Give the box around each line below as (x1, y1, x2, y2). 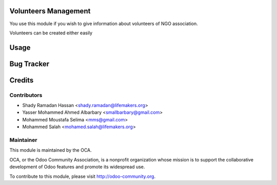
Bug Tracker (9, 59, 50, 68)
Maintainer (9, 136, 37, 143)
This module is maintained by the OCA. (9, 147, 92, 153)
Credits (9, 76, 34, 85)
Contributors (9, 91, 43, 98)
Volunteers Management (9, 7, 91, 15)
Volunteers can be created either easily (9, 30, 92, 36)
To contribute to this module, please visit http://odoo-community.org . (9, 173, 156, 179)
